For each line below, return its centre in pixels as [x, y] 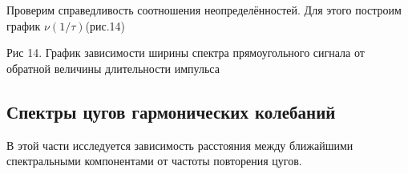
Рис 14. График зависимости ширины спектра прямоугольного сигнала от [186, 53]
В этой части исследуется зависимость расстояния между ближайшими [180, 145]
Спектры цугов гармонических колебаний [171, 111]
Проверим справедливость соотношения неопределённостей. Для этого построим [204, 10]
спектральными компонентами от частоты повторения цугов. [154, 161]
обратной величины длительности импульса [113, 68]
